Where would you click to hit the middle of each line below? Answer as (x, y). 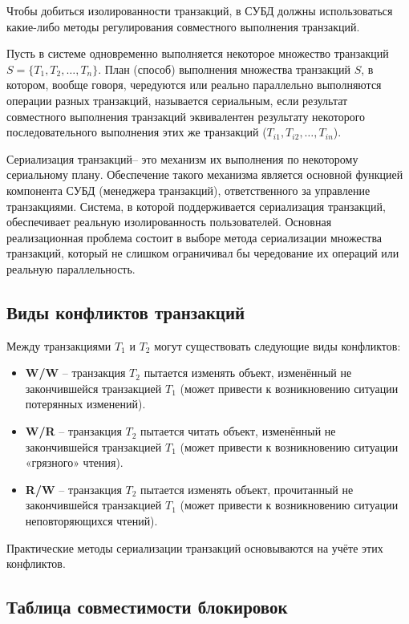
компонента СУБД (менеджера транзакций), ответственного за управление (188, 190)
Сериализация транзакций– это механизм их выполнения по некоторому (182, 158)
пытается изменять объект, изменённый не (248, 373)
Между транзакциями (59, 345)
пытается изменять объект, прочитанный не (247, 489)
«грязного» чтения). (74, 462)
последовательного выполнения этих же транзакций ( (137, 132)
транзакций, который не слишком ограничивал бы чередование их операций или (203, 253)
